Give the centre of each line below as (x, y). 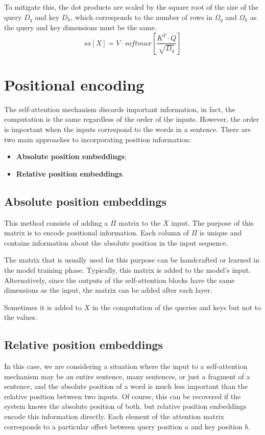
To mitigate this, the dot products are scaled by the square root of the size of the (131, 7)
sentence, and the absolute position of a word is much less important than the (126, 386)
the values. (21, 317)
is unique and (221, 233)
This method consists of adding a (56, 222)
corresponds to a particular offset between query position (93, 426)
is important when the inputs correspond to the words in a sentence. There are (128, 129)
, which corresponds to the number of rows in (142, 17)
